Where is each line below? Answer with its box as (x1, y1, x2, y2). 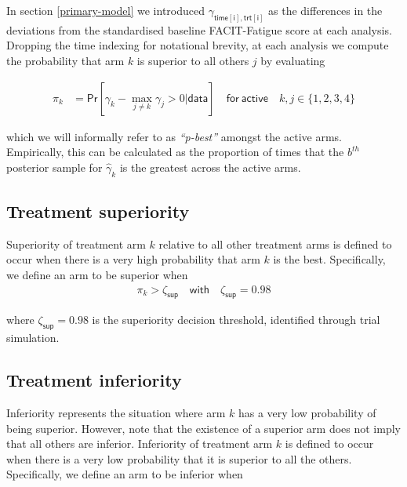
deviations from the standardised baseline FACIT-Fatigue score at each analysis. (6, 21, 392, 38)
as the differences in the (268, 2, 383, 18)
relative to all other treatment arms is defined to (158, 235, 392, 252)
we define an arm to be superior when (6, 267, 188, 283)
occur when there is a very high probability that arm (6, 251, 260, 267)
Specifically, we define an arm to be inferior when (6, 466, 243, 482)
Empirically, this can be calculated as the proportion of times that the (6, 144, 344, 160)
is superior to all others (136, 53, 249, 69)
